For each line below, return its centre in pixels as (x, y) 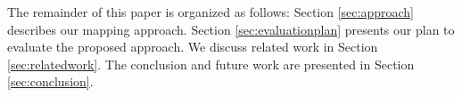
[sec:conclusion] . (50, 81)
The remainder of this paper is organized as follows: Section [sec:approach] (210, 12)
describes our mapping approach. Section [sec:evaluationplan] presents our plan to (231, 29)
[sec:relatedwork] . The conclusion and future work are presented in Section (211, 64)
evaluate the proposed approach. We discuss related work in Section (193, 47)
